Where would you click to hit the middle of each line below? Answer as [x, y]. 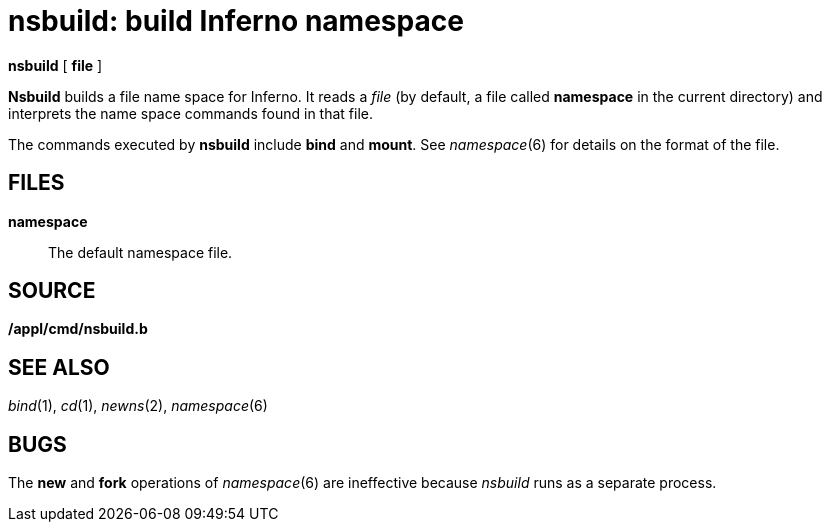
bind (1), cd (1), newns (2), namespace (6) [138, 406]
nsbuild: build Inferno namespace [236, 21]
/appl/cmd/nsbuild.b [78, 329]
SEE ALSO [59, 367]
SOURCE [52, 291]
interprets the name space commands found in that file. [190, 113]
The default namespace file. [140, 252]
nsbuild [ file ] [55, 65]
